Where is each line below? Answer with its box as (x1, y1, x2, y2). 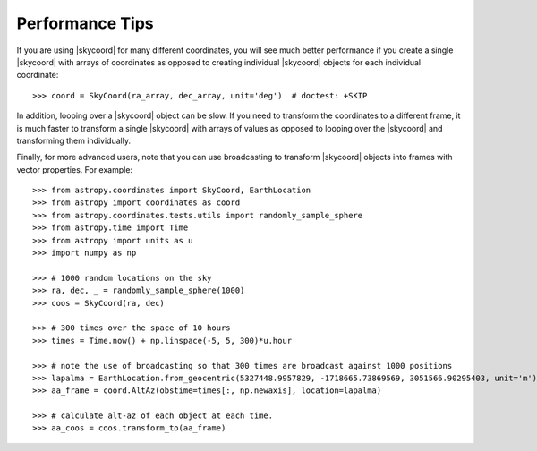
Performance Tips (16, 13, 154, 33)
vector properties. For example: (16, 164, 133, 174)
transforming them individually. (16, 135, 132, 146)
